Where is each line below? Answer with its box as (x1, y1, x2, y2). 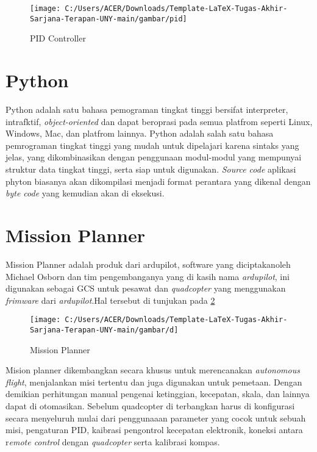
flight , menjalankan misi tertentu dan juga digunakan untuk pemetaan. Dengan (5, 375, 302, 388)
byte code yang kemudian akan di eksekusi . (5, 187, 165, 199)
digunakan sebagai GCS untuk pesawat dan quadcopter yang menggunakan (5, 282, 286, 295)
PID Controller (30, 32, 86, 45)
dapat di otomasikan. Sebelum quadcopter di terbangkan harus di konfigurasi (5, 399, 295, 412)
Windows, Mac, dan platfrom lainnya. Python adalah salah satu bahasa (5, 127, 274, 140)
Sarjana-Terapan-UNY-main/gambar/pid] (30, 14, 187, 23)
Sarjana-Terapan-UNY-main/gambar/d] (30, 325, 179, 334)
